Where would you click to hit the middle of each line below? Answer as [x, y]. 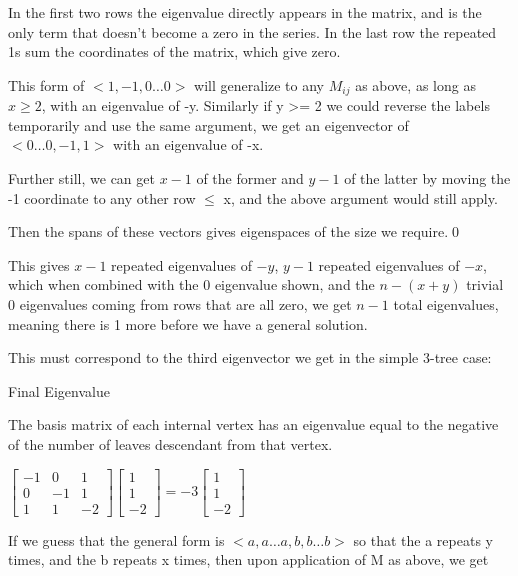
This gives [39, 264]
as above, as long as [415, 84]
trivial [485, 284]
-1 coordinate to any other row [102, 197]
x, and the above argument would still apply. [360, 197]
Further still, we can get [81, 178]
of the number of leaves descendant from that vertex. [170, 443]
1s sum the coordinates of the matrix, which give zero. [174, 51]
